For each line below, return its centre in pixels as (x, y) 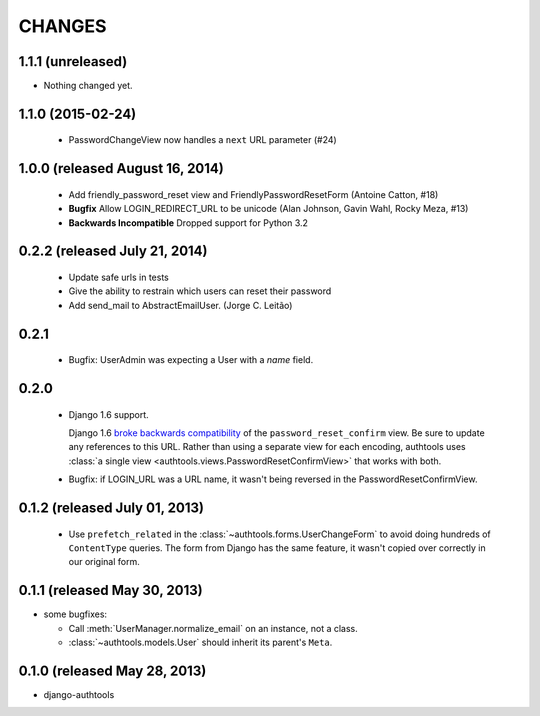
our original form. (104, 562)
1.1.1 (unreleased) (73, 61)
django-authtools (79, 694)
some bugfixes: (75, 614)
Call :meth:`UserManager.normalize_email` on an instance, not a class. (213, 628)
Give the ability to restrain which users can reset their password (200, 291)
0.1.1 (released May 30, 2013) (111, 590)
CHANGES (62, 26)
